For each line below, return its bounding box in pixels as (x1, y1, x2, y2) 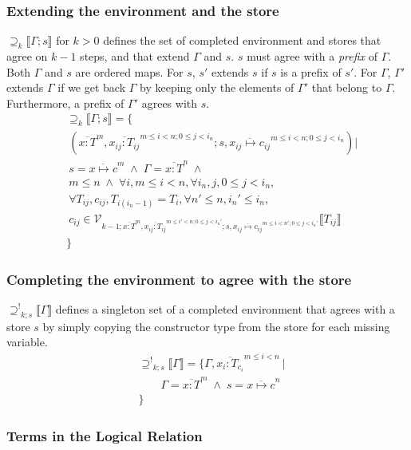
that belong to (311, 79, 382, 96)
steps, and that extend (80, 48, 190, 65)
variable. (6, 334, 48, 350)
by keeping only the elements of (140, 79, 294, 96)
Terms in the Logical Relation (6, 426, 203, 446)
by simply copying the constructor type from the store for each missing (42, 318, 390, 334)
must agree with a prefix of (247, 48, 378, 65)
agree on (6, 48, 48, 65)
